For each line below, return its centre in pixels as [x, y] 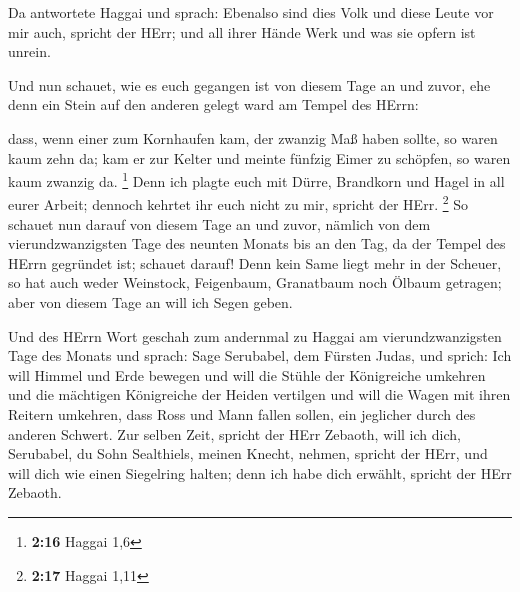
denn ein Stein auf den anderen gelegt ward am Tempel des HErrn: [213, 104]
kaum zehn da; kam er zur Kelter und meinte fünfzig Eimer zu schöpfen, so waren [259, 157]
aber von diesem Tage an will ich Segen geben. [150, 302]
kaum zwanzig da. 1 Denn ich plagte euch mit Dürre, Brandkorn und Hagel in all [256, 179]
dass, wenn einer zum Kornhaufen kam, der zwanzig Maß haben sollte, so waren [253, 137]
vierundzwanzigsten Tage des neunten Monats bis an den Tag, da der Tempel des [257, 243]
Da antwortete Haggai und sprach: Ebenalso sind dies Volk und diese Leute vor [251, 12]
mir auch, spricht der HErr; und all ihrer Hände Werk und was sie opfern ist [242, 31]
